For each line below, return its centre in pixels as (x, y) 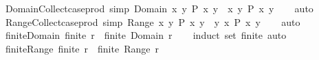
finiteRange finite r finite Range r (82, 48)
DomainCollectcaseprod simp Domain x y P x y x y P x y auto (159, 8)
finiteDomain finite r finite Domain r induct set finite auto (146, 35)
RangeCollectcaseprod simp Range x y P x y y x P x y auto (153, 21)
